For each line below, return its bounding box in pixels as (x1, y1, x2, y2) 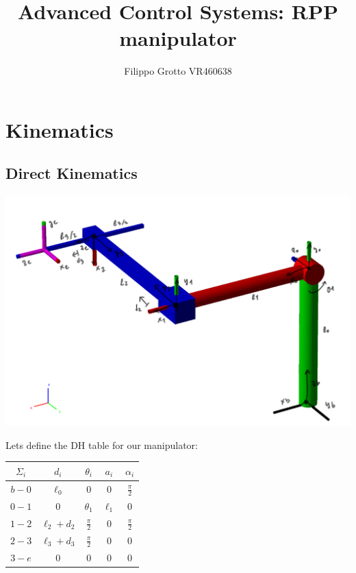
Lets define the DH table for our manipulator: (5, 437, 198, 452)
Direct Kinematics (5, 162, 138, 184)
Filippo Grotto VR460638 (124, 64, 232, 78)
